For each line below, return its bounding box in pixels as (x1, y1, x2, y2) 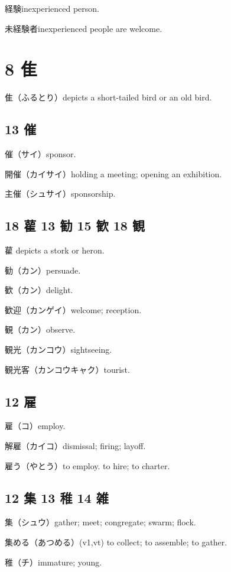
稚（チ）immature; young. (5, 555, 102, 568)
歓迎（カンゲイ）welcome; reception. (5, 303, 142, 316)
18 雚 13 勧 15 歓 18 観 (5, 216, 145, 235)
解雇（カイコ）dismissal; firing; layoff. (5, 440, 146, 452)
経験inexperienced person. (5, 2, 100, 14)
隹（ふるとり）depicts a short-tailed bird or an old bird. (5, 91, 212, 103)
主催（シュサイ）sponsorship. (5, 187, 116, 200)
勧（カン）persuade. (5, 264, 81, 276)
